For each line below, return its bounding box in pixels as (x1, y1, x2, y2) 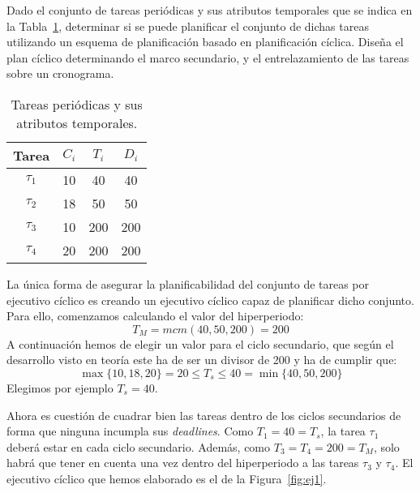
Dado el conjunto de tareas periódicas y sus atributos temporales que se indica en (6, 2, 413, 18)
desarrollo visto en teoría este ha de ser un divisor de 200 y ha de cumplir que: (6, 351, 397, 368)
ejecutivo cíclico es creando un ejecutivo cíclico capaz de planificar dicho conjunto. (6, 291, 414, 308)
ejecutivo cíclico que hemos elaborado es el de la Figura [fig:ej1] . (6, 469, 327, 487)
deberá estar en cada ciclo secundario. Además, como (6, 438, 271, 455)
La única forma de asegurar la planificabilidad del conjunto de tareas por (6, 275, 370, 292)
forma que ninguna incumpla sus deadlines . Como (6, 422, 254, 439)
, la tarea (320, 422, 366, 439)
